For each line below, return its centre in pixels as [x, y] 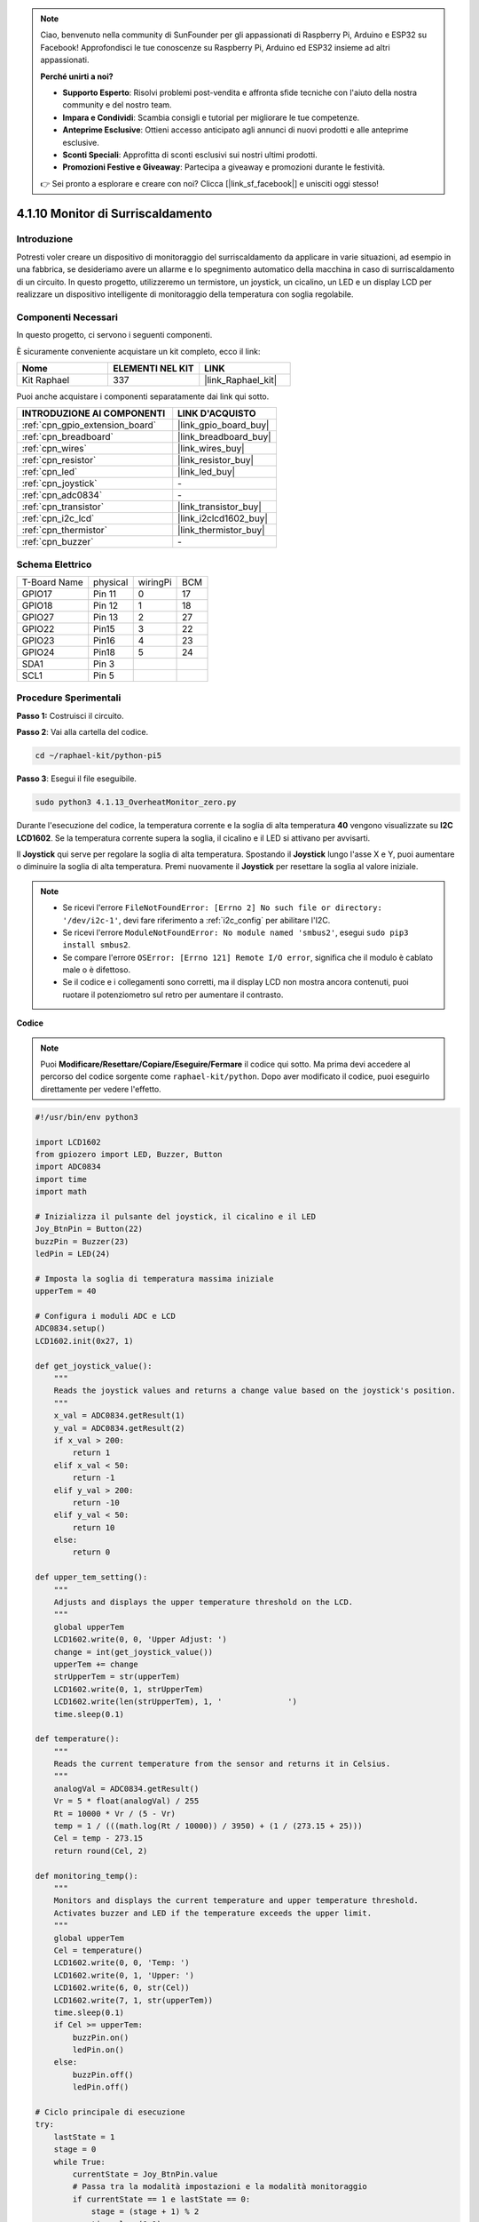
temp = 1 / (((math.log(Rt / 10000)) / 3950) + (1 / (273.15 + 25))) [208, 1826]
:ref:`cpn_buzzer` [58, 542]
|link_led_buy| [206, 472]
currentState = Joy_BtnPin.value [145, 2174]
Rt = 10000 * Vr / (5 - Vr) [115, 1814]
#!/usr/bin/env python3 [87, 1117]
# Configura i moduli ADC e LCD [106, 1316]
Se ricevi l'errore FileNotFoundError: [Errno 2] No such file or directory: [223, 907]
